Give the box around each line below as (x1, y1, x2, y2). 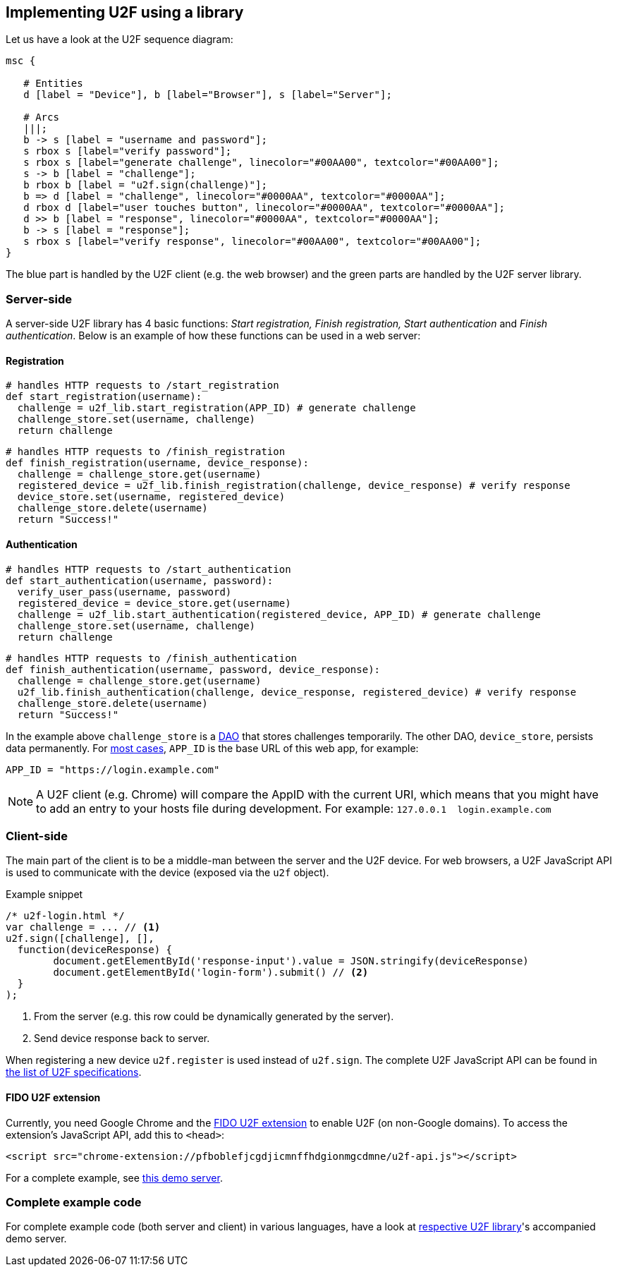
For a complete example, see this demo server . (6, 1171, 223, 1184)
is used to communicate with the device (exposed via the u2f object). (6, 866, 329, 879)
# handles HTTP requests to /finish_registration (6, 446, 286, 458)
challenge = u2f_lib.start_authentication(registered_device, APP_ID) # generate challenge (17, 608, 541, 620)
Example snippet (6, 888, 83, 901)
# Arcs (23, 111, 59, 123)
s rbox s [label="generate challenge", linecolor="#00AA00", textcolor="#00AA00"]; (23, 157, 499, 169)
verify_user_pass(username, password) (17, 586, 232, 598)
